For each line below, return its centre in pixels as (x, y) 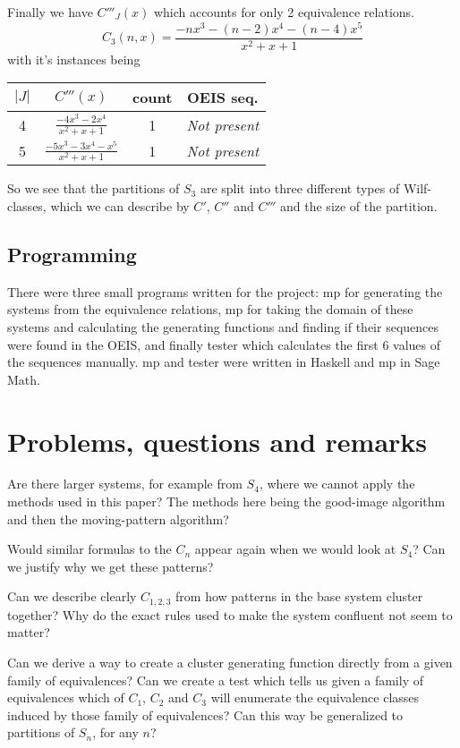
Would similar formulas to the (89, 549)
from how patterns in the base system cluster (299, 596)
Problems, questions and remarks (217, 441)
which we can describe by (120, 205)
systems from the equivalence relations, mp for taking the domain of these (210, 309)
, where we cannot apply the (337, 484)
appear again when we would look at (295, 549)
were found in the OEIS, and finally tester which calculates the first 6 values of (224, 344)
